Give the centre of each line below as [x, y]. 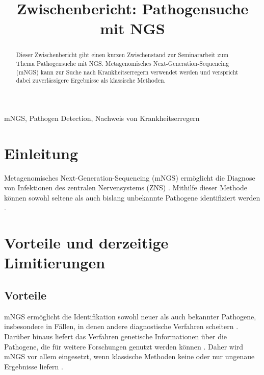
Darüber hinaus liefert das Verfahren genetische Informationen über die [116, 336]
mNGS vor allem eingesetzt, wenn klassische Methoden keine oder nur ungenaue [129, 356]
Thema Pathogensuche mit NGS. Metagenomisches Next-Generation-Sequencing [123, 64]
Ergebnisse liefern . [34, 366]
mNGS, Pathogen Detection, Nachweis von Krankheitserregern [102, 118]
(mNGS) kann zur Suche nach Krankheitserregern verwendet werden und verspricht [127, 72]
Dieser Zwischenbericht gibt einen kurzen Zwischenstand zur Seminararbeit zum [122, 55]
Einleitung [41, 153]
